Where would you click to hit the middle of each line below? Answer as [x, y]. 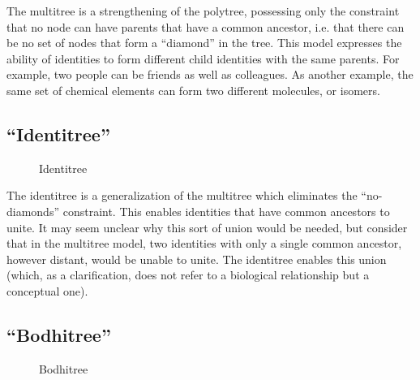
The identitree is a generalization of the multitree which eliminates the [182, 195]
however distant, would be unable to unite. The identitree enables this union [197, 259]
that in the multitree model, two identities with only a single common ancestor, [204, 243]
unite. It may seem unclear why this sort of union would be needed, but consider [207, 227]
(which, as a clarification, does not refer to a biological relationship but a [188, 275]
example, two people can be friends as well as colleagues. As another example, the [210, 74]
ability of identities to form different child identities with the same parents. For [203, 58]
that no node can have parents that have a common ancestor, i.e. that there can [206, 26]
